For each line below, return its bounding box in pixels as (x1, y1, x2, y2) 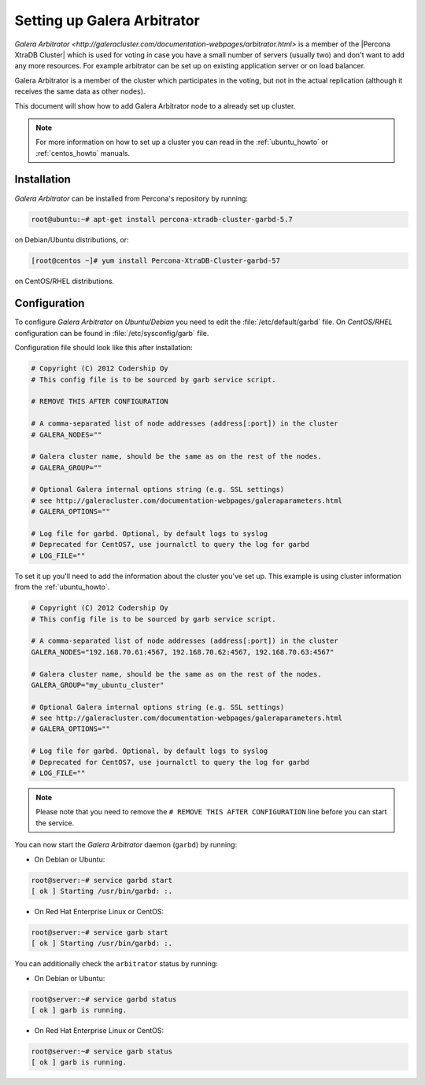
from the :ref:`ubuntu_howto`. (14, 582, 110, 592)
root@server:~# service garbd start (31, 876, 173, 884)
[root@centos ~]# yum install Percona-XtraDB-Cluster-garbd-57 (31, 256, 281, 265)
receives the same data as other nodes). (14, 87, 146, 96)
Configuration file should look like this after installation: (14, 343, 193, 352)
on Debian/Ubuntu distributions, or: (14, 234, 129, 244)
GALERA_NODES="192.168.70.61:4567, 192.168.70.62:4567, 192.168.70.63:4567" (31, 648, 334, 656)
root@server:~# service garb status (31, 1047, 173, 1056)
